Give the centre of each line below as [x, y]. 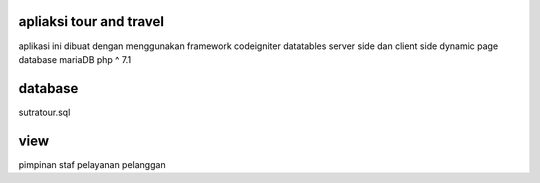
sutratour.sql [44, 112]
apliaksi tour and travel [91, 21]
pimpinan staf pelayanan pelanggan [92, 164]
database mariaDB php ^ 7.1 [75, 59]
